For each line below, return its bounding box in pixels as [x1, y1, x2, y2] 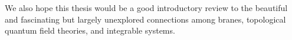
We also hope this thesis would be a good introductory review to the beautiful [5, 2, 288, 13]
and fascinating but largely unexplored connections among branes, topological [5, 13, 286, 25]
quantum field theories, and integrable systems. [5, 24, 175, 37]
